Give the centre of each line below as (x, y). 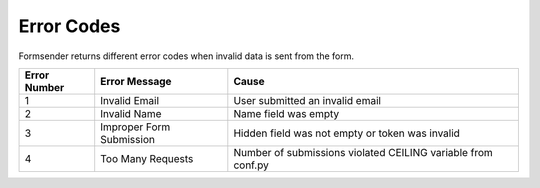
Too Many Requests (147, 158)
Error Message (136, 81)
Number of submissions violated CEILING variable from (363, 152)
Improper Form (135, 127)
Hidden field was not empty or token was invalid (346, 133)
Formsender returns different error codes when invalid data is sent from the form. (186, 56)
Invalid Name (131, 113)
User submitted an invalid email (307, 100)
